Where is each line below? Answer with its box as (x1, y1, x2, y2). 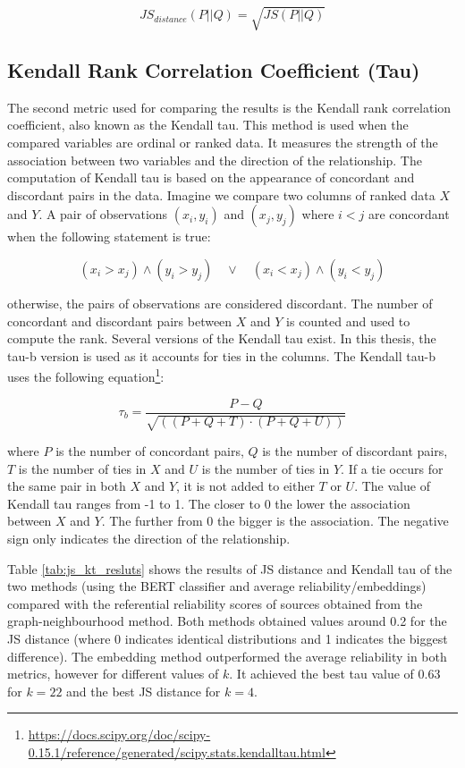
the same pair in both (7, 477, 126, 495)
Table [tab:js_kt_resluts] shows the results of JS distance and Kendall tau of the (7, 559, 452, 578)
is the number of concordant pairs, (55, 441, 244, 460)
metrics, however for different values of (7, 664, 219, 683)
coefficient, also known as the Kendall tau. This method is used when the (7, 115, 409, 134)
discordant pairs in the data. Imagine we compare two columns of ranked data (7, 185, 435, 204)
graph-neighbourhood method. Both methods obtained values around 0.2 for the (7, 612, 447, 630)
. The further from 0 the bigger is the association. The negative (101, 511, 449, 530)
